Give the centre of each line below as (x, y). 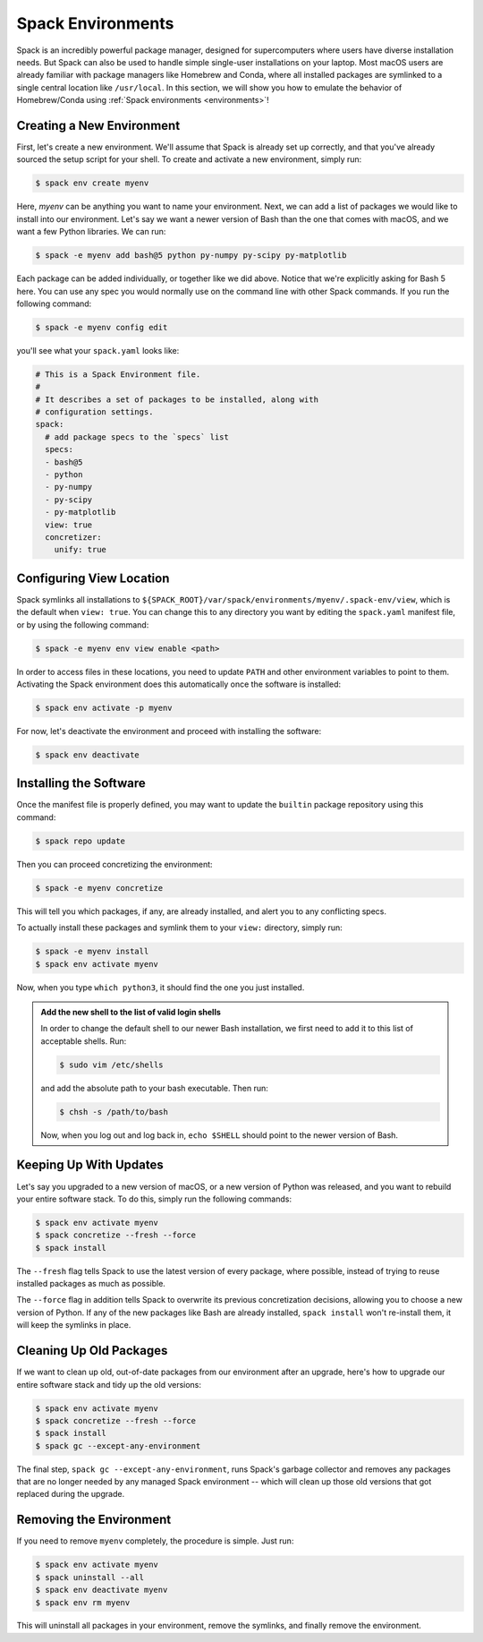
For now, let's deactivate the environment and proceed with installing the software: (169, 731)
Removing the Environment (94, 1520)
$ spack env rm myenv (83, 1602)
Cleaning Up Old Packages (92, 1351)
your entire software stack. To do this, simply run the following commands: (154, 1199)
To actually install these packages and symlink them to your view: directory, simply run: (180, 928)
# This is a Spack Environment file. (118, 374)
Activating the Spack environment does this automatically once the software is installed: (179, 684)
